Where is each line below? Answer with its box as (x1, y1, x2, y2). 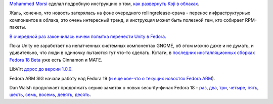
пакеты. (9, 24, 26, 30)
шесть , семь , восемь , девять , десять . (9, 91, 91, 98)
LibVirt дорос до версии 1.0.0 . (9, 66, 73, 72)
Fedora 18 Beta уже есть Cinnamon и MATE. (9, 57, 103, 63)
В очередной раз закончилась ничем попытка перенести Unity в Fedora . (9, 33, 166, 39)
